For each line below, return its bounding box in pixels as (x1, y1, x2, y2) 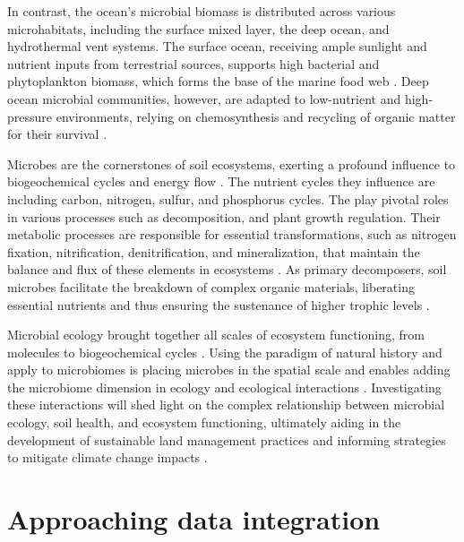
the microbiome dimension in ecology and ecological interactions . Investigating (7, 377, 442, 396)
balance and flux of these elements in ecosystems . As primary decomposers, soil (7, 260, 447, 279)
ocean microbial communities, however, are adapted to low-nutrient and (7, 89, 401, 108)
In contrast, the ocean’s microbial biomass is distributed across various (7, 2, 396, 20)
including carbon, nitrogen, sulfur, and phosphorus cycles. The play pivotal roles (7, 189, 449, 208)
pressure (7, 107, 53, 125)
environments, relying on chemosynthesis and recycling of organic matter (56, 107, 456, 125)
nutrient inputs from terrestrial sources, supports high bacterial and (7, 54, 380, 73)
